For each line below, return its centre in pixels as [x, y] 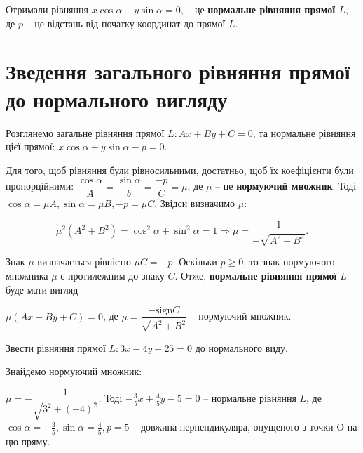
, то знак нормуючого [289, 262]
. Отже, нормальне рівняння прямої [256, 275]
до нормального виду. [241, 347]
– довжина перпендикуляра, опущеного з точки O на [245, 427]
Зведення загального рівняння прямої [178, 71]
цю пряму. [28, 441]
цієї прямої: [30, 146]
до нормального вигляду [117, 99]
